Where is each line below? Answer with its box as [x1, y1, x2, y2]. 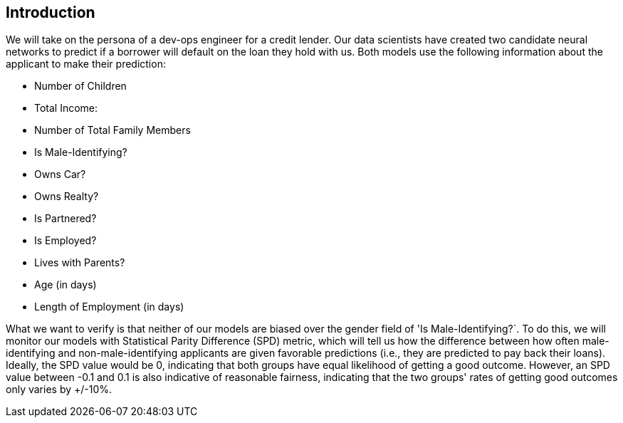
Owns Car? [34, 168, 86, 181]
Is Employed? [34, 234, 97, 247]
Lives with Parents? [34, 256, 125, 269]
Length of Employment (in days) [34, 301, 184, 313]
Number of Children [34, 80, 127, 93]
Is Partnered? [34, 212, 97, 225]
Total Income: [34, 102, 98, 115]
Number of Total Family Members [34, 124, 191, 137]
